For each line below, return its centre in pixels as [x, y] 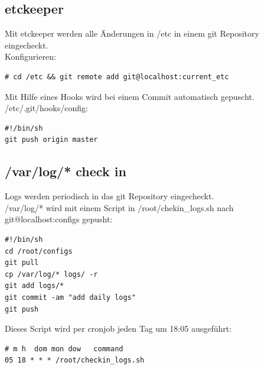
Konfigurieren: [30, 56]
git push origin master [51, 140]
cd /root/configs [39, 251]
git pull [22, 263]
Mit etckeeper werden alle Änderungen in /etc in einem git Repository [132, 33]
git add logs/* [35, 286]
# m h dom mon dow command [64, 349]
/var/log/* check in [66, 171]
